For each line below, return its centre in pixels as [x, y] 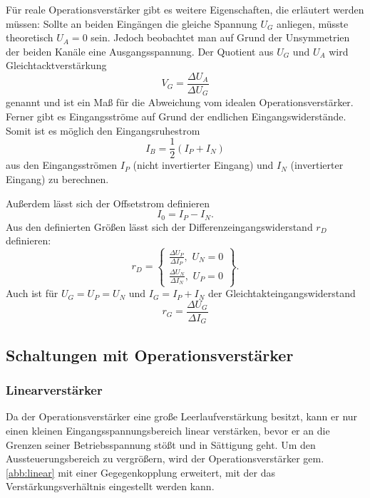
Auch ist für [32, 293]
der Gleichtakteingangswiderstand [282, 293]
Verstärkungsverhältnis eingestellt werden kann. [110, 486]
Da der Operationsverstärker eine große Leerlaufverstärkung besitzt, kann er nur [182, 416]
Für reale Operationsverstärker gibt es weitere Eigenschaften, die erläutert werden [185, 9]
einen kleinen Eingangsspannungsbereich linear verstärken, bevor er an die [168, 430]
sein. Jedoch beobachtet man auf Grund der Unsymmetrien [220, 37]
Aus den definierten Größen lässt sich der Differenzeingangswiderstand [159, 226]
